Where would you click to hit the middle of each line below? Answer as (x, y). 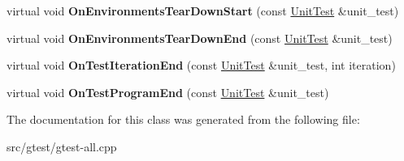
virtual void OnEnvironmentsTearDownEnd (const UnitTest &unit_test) (200, 38)
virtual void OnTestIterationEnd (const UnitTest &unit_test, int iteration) (201, 65)
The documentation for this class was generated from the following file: (183, 119)
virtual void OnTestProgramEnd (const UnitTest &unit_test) (168, 92)
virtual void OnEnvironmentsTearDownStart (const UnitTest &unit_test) (203, 11)
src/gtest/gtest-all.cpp (62, 146)
